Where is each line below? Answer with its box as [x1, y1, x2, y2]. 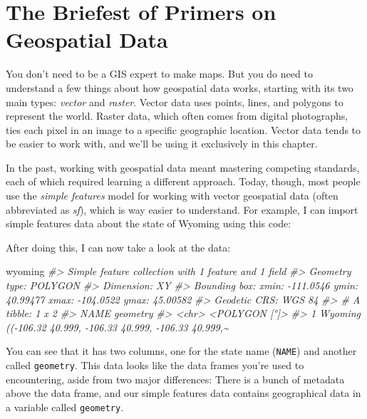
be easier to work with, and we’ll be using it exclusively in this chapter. [6, 136, 318, 151]
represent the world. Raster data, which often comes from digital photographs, [6, 108, 348, 123]
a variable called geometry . [6, 399, 124, 414]
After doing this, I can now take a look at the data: [6, 239, 231, 254]
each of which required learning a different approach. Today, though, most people [6, 174, 361, 189]
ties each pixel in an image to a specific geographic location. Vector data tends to [6, 122, 361, 137]
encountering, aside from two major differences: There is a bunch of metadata [6, 371, 345, 386]
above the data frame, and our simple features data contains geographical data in [6, 386, 361, 400]
